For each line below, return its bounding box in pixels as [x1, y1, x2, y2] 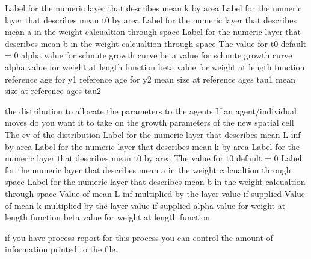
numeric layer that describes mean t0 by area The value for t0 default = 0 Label [5, 152, 302, 164]
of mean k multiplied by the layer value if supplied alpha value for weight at [5, 199, 286, 211]
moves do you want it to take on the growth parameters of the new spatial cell [5, 116, 294, 129]
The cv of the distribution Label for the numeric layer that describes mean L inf [5, 128, 301, 140]
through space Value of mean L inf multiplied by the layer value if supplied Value [5, 187, 306, 199]
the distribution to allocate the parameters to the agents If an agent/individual [5, 104, 297, 117]
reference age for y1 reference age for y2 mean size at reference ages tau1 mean [5, 72, 296, 85]
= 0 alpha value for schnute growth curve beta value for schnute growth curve [5, 49, 292, 61]
